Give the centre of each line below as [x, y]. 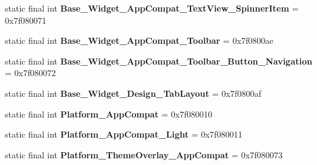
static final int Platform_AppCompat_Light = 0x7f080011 [124, 134]
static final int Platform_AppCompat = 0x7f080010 [109, 114]
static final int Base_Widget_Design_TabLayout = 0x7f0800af [133, 93]
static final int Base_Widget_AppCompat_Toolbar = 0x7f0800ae [139, 40]
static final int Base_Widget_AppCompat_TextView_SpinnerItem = [152, 8]
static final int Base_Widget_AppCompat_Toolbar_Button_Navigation [159, 61]
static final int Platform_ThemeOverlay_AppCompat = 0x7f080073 [144, 154]
